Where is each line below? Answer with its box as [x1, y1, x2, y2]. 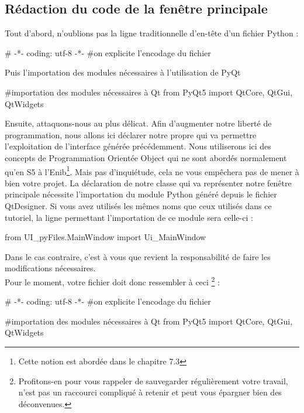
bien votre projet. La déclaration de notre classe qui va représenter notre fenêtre [5, 176, 292, 189]
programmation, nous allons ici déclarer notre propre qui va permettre [5, 128, 257, 141]
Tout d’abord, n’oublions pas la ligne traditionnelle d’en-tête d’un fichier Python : [5, 27, 299, 39]
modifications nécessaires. [5, 262, 96, 274]
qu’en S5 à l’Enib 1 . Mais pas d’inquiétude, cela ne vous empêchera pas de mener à [5, 163, 299, 178]
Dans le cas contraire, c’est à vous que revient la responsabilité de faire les [5, 250, 271, 262]
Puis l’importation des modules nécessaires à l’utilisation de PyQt [5, 66, 241, 78]
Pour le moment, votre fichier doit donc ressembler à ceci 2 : [5, 274, 220, 288]
